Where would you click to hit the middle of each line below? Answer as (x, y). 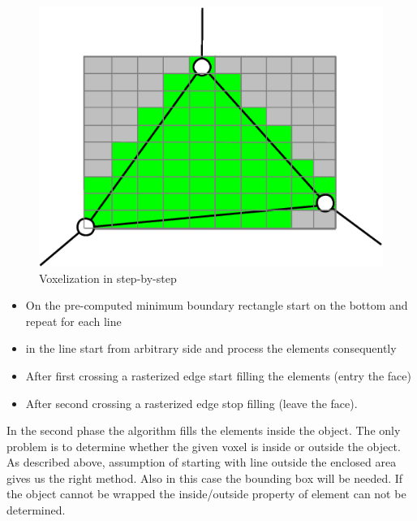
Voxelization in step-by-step (108, 278)
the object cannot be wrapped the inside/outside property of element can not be (206, 494)
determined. (36, 510)
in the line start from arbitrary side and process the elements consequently (211, 348)
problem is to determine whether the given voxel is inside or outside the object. (204, 446)
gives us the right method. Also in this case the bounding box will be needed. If (205, 478)
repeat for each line (73, 321)
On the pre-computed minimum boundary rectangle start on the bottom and (217, 305)
